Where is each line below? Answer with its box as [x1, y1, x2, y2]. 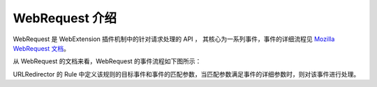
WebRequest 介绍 [13, 10, 117, 26]
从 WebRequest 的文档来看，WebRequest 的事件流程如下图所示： [13, 57, 202, 65]
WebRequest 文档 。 [13, 44, 70, 52]
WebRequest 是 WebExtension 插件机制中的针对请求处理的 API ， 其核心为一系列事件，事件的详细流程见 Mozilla [13, 35, 335, 43]
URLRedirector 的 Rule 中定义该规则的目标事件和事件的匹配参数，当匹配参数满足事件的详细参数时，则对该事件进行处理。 [13, 70, 360, 78]
